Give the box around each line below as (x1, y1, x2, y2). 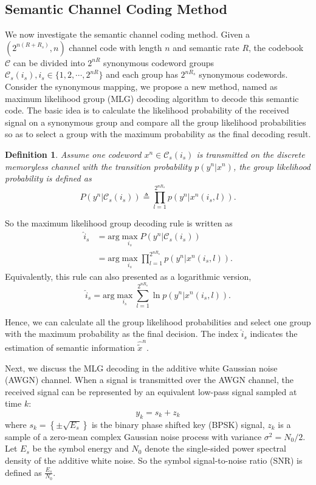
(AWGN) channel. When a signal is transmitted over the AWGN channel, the (5, 373, 294, 386)
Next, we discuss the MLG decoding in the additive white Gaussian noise (5, 361, 278, 374)
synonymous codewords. (199, 68, 288, 81)
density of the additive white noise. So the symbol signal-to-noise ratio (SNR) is (5, 453, 303, 466)
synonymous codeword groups (103, 56, 215, 69)
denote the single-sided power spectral (145, 442, 286, 455)
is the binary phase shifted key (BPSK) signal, (91, 418, 265, 430)
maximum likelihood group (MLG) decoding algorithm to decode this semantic (5, 92, 299, 104)
